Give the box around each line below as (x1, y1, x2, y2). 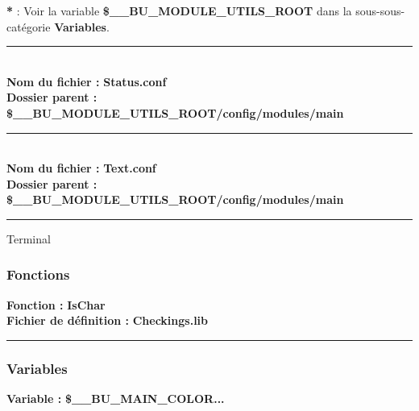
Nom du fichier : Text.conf (6, 160, 156, 176)
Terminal (6, 230, 51, 247)
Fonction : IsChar (6, 296, 106, 313)
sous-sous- (355, 2, 405, 19)
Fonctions (6, 264, 70, 284)
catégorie (6, 18, 51, 35)
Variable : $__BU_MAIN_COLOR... (6, 390, 225, 407)
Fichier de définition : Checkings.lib (6, 312, 209, 329)
